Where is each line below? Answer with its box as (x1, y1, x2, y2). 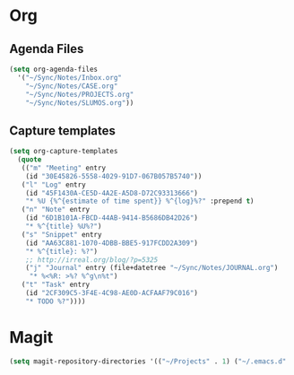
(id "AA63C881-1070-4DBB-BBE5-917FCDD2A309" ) (25, 239, 199, 248)
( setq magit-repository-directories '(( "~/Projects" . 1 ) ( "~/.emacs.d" (9, 356, 287, 366)
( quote (17, 155, 42, 164)
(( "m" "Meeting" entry (21, 163, 106, 172)
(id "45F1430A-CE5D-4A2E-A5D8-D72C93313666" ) (25, 188, 199, 197)
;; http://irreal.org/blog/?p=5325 (25, 255, 159, 265)
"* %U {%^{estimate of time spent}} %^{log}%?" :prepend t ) (25, 196, 255, 206)
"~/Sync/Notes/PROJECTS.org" (25, 90, 134, 99)
